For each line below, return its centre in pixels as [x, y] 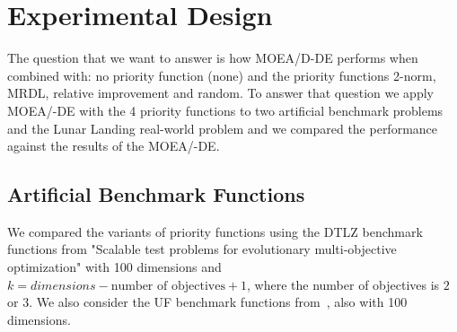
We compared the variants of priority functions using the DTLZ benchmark [215, 231]
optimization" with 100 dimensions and [114, 267]
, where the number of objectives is [343, 284]
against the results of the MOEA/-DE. [114, 146]
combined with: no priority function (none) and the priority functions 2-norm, [222, 75]
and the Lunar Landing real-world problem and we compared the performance [223, 128]
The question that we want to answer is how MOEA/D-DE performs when [213, 58]
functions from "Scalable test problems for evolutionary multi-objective [202, 249]
